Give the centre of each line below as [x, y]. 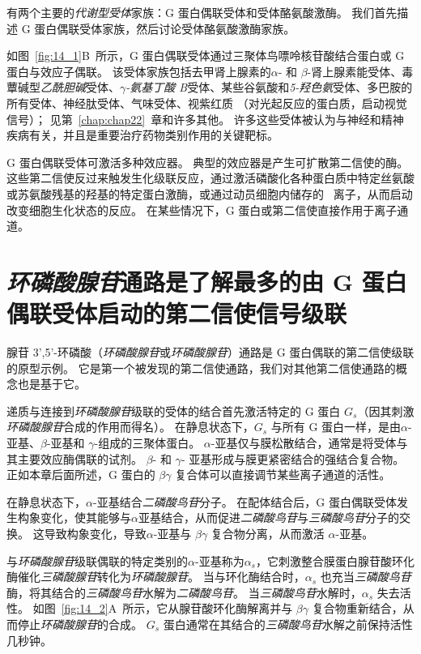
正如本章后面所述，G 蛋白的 [81, 474]
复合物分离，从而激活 [268, 533]
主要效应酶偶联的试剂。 [80, 458]
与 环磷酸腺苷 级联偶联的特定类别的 [97, 560]
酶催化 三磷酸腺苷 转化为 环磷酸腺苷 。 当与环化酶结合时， [156, 577]
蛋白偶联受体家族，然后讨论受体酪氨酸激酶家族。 [165, 28]
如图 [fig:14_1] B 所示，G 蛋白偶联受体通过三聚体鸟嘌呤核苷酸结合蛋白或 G [206, 56]
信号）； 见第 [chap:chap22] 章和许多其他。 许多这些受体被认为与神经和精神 [205, 119]
